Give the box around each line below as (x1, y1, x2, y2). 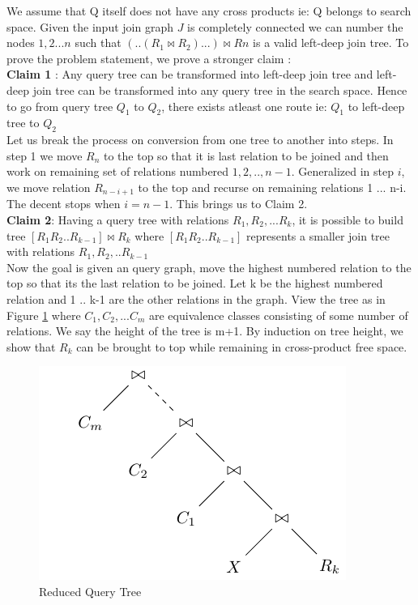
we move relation (6, 178, 91, 195)
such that (75, 34, 122, 51)
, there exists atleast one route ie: (161, 97, 327, 114)
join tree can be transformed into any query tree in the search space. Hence (32, 81, 407, 98)
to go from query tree (6, 97, 113, 114)
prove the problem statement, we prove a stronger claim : (6, 49, 292, 66)
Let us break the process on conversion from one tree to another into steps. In (6, 131, 394, 148)
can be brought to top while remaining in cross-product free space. (76, 338, 407, 355)
